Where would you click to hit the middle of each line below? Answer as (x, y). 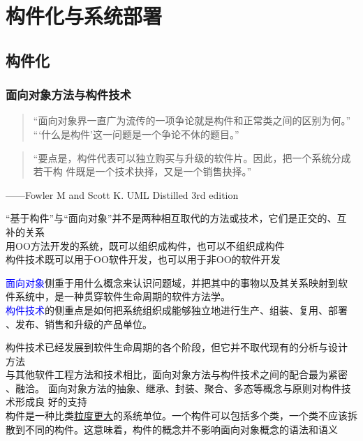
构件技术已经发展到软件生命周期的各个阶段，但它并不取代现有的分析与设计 (177, 347)
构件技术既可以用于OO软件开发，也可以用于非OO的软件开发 (143, 259)
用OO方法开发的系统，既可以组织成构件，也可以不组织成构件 (145, 245)
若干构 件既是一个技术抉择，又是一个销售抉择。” (142, 171)
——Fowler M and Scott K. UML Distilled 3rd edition (122, 194)
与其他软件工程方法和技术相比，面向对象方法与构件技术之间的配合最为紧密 (177, 374)
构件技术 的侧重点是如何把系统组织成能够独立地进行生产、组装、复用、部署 (177, 309)
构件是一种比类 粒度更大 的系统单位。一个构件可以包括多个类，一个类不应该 (177, 416)
